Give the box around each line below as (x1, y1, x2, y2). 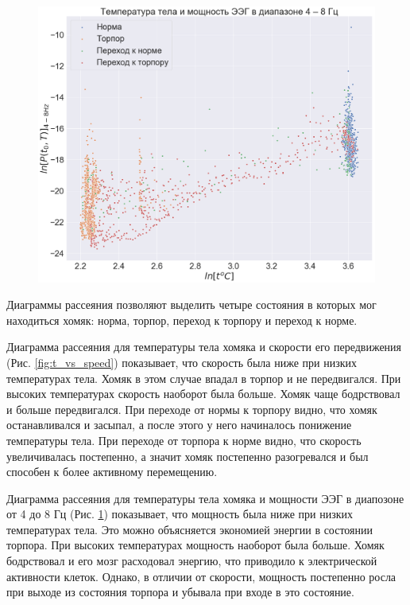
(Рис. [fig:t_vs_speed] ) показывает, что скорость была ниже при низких (6, 353, 357, 370)
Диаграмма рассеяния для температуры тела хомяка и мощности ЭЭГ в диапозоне (6, 490, 404, 506)
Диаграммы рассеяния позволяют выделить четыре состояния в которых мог (6, 296, 377, 313)
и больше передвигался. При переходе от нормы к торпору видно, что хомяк (6, 400, 377, 417)
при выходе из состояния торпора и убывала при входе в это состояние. (6, 584, 354, 600)
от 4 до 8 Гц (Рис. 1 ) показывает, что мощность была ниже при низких (6, 505, 354, 522)
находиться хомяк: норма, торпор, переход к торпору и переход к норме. (6, 311, 358, 328)
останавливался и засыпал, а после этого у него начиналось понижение (6, 416, 352, 433)
